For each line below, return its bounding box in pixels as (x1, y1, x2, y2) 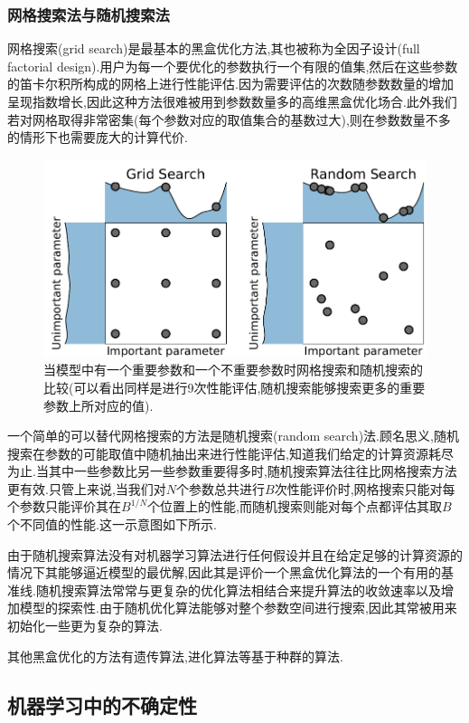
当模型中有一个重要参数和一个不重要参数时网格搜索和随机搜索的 (43, 360, 423, 379)
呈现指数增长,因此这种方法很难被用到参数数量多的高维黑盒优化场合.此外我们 (7, 92, 457, 110)
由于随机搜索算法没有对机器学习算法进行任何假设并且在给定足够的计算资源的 (7, 545, 463, 564)
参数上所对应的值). (43, 395, 154, 414)
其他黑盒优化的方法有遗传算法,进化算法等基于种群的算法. (7, 646, 343, 665)
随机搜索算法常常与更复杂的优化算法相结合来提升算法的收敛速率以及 (35, 580, 441, 599)
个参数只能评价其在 (7, 497, 121, 516)
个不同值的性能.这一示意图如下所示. (7, 515, 217, 534)
